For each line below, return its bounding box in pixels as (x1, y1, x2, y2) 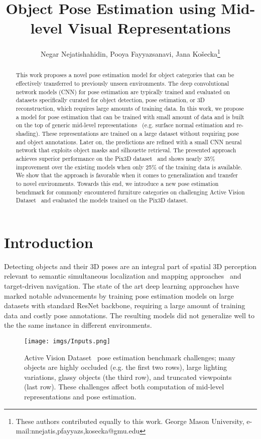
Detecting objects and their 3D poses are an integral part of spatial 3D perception (4, 261, 257, 271)
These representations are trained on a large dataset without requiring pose (42, 129, 239, 137)
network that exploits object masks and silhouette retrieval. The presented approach (16, 146, 236, 154)
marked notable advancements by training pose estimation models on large (4, 290, 234, 301)
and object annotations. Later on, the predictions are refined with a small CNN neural (16, 137, 242, 146)
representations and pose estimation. (24, 391, 137, 401)
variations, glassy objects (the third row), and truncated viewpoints (24, 371, 232, 382)
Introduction (4, 232, 93, 252)
